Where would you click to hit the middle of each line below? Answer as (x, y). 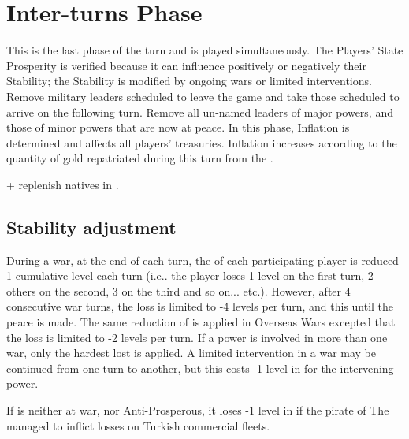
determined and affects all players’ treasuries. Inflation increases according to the (202, 142)
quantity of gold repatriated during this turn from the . (140, 158)
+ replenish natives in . (63, 184)
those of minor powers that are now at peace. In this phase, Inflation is (178, 127)
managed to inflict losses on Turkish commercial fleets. (138, 425)
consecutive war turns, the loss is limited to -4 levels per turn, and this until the (200, 306)
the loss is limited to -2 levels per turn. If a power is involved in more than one (197, 337)
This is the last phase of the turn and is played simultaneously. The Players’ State (205, 50)
